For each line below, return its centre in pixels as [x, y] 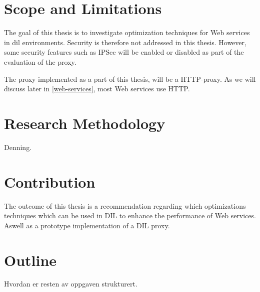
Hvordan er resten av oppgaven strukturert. [71, 284]
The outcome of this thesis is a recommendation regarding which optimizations [125, 205]
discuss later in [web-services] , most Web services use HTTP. [97, 89]
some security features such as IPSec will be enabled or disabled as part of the [124, 52]
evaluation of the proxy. [40, 61]
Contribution [50, 181]
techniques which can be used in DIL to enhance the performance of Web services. [130, 215]
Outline [30, 260]
